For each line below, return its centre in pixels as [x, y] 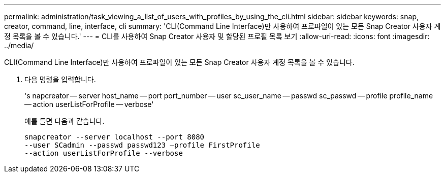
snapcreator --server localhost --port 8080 [115, 137]
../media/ [19, 45]
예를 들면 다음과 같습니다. [65, 121]
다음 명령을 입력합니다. [60, 79]
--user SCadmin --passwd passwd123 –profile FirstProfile [142, 145]
